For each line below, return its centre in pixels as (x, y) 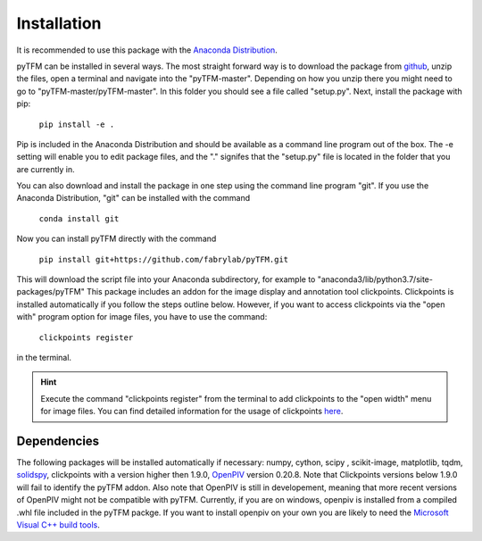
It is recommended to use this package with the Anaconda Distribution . (147, 50)
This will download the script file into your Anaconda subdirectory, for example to (166, 279)
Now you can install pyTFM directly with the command (116, 239)
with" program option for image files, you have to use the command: (142, 317)
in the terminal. (44, 357)
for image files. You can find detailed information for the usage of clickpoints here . (192, 412)
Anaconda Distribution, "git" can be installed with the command (133, 198)
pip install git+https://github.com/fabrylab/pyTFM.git (164, 259)
